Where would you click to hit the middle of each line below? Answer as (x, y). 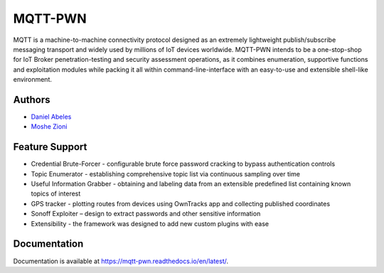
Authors (32, 100)
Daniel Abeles (51, 117)
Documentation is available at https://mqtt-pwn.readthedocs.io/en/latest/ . (121, 261)
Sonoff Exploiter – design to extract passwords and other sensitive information (146, 214)
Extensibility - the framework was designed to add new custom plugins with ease (150, 223)
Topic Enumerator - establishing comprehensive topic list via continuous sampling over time (165, 173)
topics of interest (56, 194)
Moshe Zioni (49, 127)
